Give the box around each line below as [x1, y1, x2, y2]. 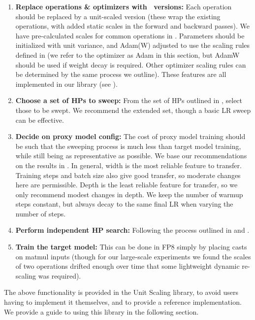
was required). [38, 270, 81, 281]
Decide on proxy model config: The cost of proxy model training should [15, 131, 246, 142]
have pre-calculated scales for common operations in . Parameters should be [15, 30, 245, 40]
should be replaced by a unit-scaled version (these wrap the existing [15, 11, 221, 21]
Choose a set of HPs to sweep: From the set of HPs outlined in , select [15, 95, 243, 106]
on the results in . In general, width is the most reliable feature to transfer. [15, 160, 242, 170]
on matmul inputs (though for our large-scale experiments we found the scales [15, 251, 251, 261]
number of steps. [15, 208, 66, 218]
